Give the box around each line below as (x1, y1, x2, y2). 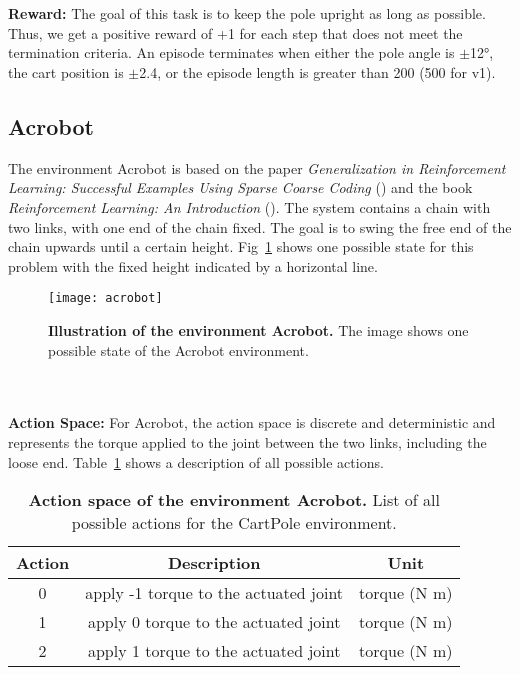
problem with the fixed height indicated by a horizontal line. (8, 255, 378, 276)
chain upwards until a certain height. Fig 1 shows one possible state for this (8, 236, 474, 257)
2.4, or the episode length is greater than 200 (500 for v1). (139, 61, 496, 82)
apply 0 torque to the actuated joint (87, 610, 341, 634)
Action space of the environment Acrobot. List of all (28, 488, 440, 512)
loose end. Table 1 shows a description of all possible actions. (8, 451, 384, 472)
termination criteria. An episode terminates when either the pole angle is (8, 42, 455, 63)
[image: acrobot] (48, 291, 163, 306)
